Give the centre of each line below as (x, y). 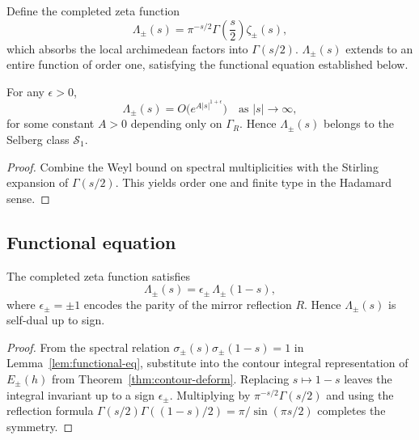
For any (25, 91)
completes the (351, 410)
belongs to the (359, 123)
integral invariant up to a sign (80, 394)
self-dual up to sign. (56, 320)
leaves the (368, 379)
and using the (360, 394)
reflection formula (50, 410)
